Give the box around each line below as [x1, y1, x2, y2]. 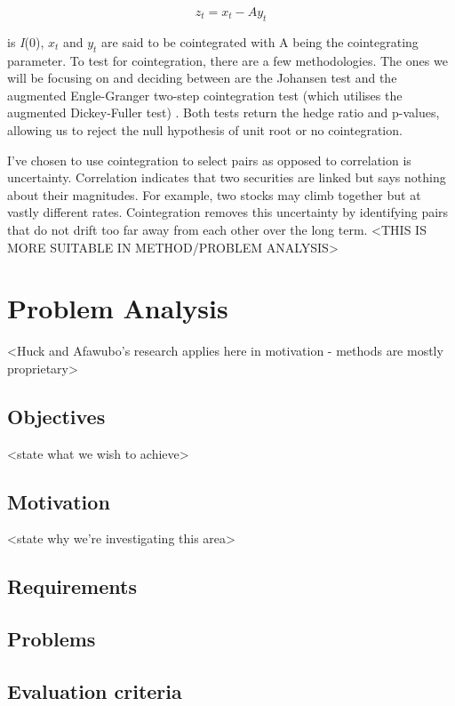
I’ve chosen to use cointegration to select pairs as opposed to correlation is [7, 150, 411, 169]
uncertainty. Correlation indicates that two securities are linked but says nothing [7, 168, 446, 187]
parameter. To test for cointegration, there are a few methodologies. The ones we [7, 51, 448, 69]
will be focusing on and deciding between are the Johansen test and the [7, 68, 397, 87]
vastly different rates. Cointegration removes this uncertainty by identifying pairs [7, 203, 449, 221]
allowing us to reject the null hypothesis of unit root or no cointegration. [7, 120, 403, 139]
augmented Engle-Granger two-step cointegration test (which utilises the [7, 85, 403, 104]
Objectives [7, 402, 106, 429]
